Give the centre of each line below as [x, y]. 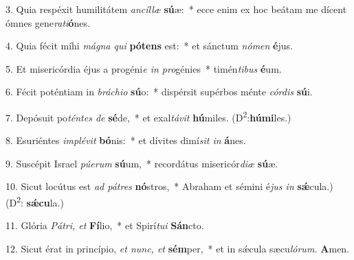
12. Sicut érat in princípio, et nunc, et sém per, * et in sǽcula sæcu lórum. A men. [178, 248]
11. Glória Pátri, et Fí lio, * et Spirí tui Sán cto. [105, 225]
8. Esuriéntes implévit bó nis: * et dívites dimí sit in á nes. [126, 140]
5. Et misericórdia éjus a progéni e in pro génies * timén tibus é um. [144, 68]
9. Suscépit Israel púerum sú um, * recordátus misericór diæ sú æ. [142, 163]
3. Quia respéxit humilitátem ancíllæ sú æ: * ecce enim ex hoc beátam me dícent [176, 9]
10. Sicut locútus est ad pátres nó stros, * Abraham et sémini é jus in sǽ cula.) [169, 186]
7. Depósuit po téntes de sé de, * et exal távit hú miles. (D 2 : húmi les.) [148, 116]
